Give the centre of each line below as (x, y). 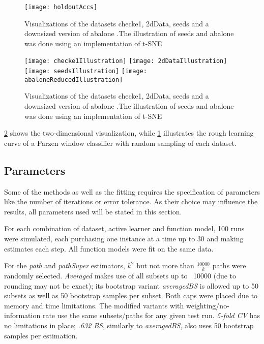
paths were (229, 265)
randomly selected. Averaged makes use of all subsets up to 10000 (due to (120, 275)
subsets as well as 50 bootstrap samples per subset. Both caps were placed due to (131, 295)
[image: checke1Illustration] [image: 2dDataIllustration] (126, 61)
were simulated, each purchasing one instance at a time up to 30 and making (124, 238)
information (22, 315)
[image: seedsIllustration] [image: (86, 71)
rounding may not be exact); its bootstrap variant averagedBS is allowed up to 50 (131, 285)
